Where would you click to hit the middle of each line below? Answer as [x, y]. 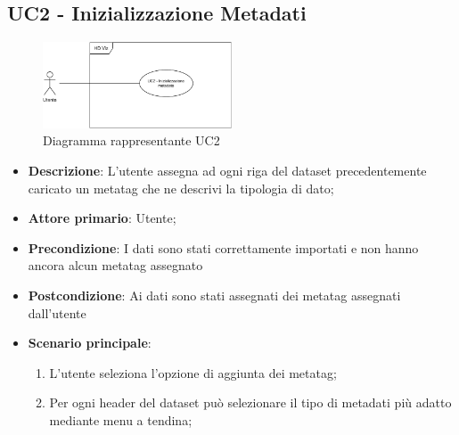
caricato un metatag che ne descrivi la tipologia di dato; [181, 188]
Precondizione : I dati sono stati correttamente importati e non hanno [223, 247]
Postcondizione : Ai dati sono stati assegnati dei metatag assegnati [214, 295]
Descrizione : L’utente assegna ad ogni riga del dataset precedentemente [227, 170]
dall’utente [57, 312]
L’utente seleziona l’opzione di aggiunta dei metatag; [193, 372]
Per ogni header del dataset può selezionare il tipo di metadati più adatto [250, 402]
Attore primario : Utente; [102, 218]
